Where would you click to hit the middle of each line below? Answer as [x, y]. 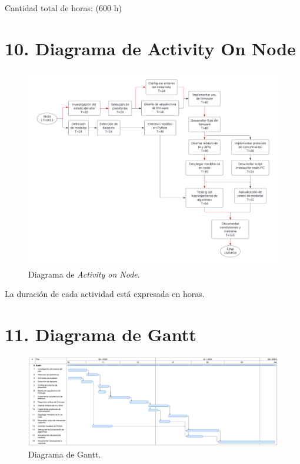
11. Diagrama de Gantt [101, 334]
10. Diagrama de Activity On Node [150, 48]
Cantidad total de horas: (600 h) [63, 8]
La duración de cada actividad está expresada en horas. [105, 294]
